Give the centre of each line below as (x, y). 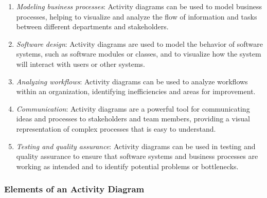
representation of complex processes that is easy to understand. (116, 128)
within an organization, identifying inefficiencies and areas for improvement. (136, 91)
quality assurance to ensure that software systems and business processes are (137, 156)
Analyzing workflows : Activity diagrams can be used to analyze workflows (132, 81)
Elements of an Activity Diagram (74, 189)
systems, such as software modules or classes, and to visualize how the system (139, 54)
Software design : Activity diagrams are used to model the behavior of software (139, 43)
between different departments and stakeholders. (92, 26)
